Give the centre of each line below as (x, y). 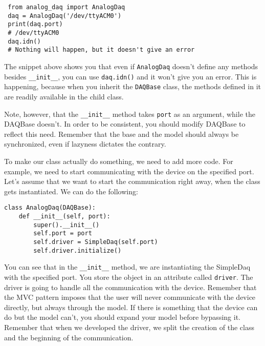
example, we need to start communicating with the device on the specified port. (129, 171)
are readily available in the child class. (64, 96)
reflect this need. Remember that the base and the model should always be (122, 134)
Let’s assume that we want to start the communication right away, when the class (132, 181)
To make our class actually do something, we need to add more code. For (119, 161)
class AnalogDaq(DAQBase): (50, 208)
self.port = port (63, 233)
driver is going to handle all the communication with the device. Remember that (130, 287)
